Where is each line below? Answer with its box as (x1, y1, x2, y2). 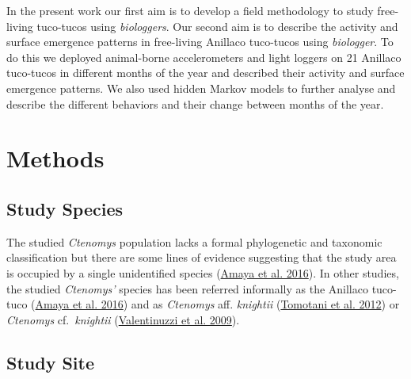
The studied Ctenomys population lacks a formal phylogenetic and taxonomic (6, 233, 382, 250)
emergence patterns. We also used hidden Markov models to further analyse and (6, 79, 396, 96)
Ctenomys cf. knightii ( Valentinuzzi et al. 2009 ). (6, 311, 240, 327)
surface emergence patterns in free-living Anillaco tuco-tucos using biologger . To (6, 33, 394, 50)
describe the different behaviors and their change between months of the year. (6, 95, 384, 112)
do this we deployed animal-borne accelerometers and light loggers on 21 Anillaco (6, 48, 401, 65)
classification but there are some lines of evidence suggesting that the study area (6, 249, 397, 266)
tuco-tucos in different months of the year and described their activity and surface (6, 64, 405, 81)
